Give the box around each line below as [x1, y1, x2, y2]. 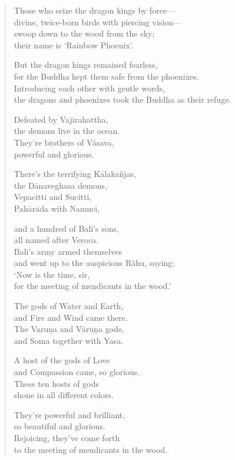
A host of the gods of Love [14, 354, 110, 366]
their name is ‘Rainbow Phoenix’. [14, 38, 134, 51]
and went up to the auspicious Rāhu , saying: [14, 257, 175, 269]
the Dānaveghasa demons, [14, 179, 108, 191]
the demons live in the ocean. [14, 124, 120, 137]
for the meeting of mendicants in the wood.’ [14, 280, 171, 292]
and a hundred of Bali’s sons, [14, 222, 120, 234]
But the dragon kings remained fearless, [14, 58, 158, 71]
